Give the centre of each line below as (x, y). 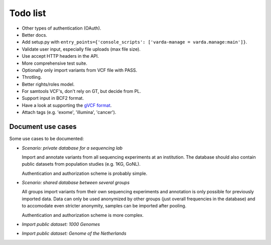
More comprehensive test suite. (55, 63)
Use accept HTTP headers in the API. (60, 56)
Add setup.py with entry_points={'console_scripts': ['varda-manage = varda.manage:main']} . (134, 42)
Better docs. (35, 35)
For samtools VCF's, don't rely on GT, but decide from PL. (82, 91)
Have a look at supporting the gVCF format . (67, 105)
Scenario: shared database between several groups (76, 183)
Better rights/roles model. (48, 84)
